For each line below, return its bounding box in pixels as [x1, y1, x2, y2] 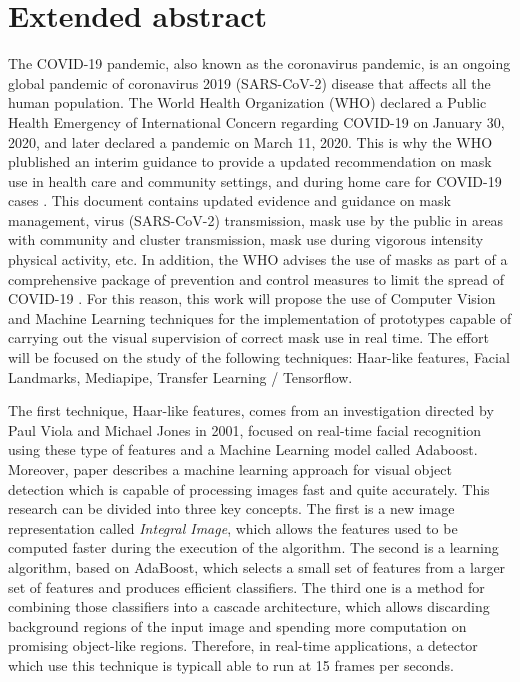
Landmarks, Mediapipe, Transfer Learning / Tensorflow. [8, 366, 353, 387]
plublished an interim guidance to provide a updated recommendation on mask [8, 151, 492, 172]
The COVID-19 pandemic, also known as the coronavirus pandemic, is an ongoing [8, 53, 511, 74]
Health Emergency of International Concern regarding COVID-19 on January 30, [8, 111, 505, 132]
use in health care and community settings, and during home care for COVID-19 [8, 170, 502, 191]
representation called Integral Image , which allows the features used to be [8, 517, 458, 538]
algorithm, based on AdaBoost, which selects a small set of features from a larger [8, 556, 506, 577]
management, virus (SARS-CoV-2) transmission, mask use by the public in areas [8, 209, 504, 230]
